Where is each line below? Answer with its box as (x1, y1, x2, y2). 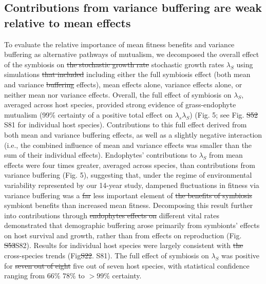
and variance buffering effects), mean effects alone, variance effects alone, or (4, 79, 242, 89)
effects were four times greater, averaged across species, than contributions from (4, 159, 255, 170)
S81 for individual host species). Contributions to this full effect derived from (4, 119, 247, 130)
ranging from (4, 270, 45, 281)
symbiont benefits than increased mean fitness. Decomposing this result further (4, 200, 253, 211)
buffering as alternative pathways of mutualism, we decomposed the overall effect (4, 49, 259, 60)
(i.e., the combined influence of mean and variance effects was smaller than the (4, 139, 252, 150)
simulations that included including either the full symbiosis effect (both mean (4, 69, 251, 80)
